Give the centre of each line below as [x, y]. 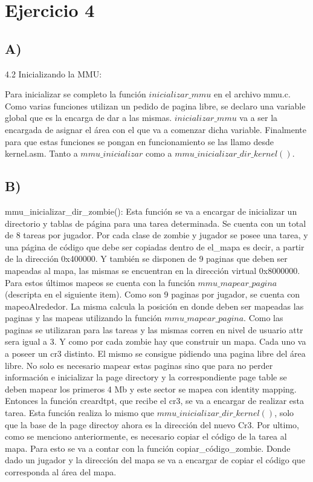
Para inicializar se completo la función [76, 94]
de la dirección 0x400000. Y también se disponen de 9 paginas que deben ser [146, 259]
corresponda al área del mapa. [61, 472]
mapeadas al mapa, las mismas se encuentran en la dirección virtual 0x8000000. [153, 270]
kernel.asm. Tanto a [41, 153]
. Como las [263, 318]
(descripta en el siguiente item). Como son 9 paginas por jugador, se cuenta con [153, 294]
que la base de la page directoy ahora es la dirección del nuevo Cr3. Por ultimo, [152, 424]
